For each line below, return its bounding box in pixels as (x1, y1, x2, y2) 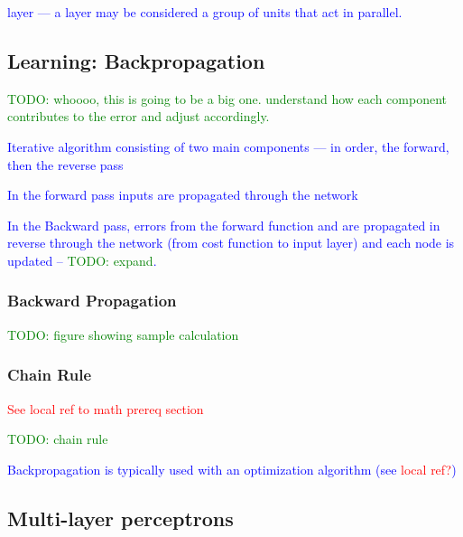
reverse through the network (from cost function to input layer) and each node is (7, 233, 455, 252)
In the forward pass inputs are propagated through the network (7, 185, 358, 204)
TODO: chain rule (7, 429, 108, 448)
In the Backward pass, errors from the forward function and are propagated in (7, 215, 440, 234)
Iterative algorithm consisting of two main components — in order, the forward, (7, 137, 449, 155)
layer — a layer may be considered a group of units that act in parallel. (7, 3, 403, 21)
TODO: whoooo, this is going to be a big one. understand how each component (7, 89, 447, 108)
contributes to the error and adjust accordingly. (7, 107, 270, 126)
